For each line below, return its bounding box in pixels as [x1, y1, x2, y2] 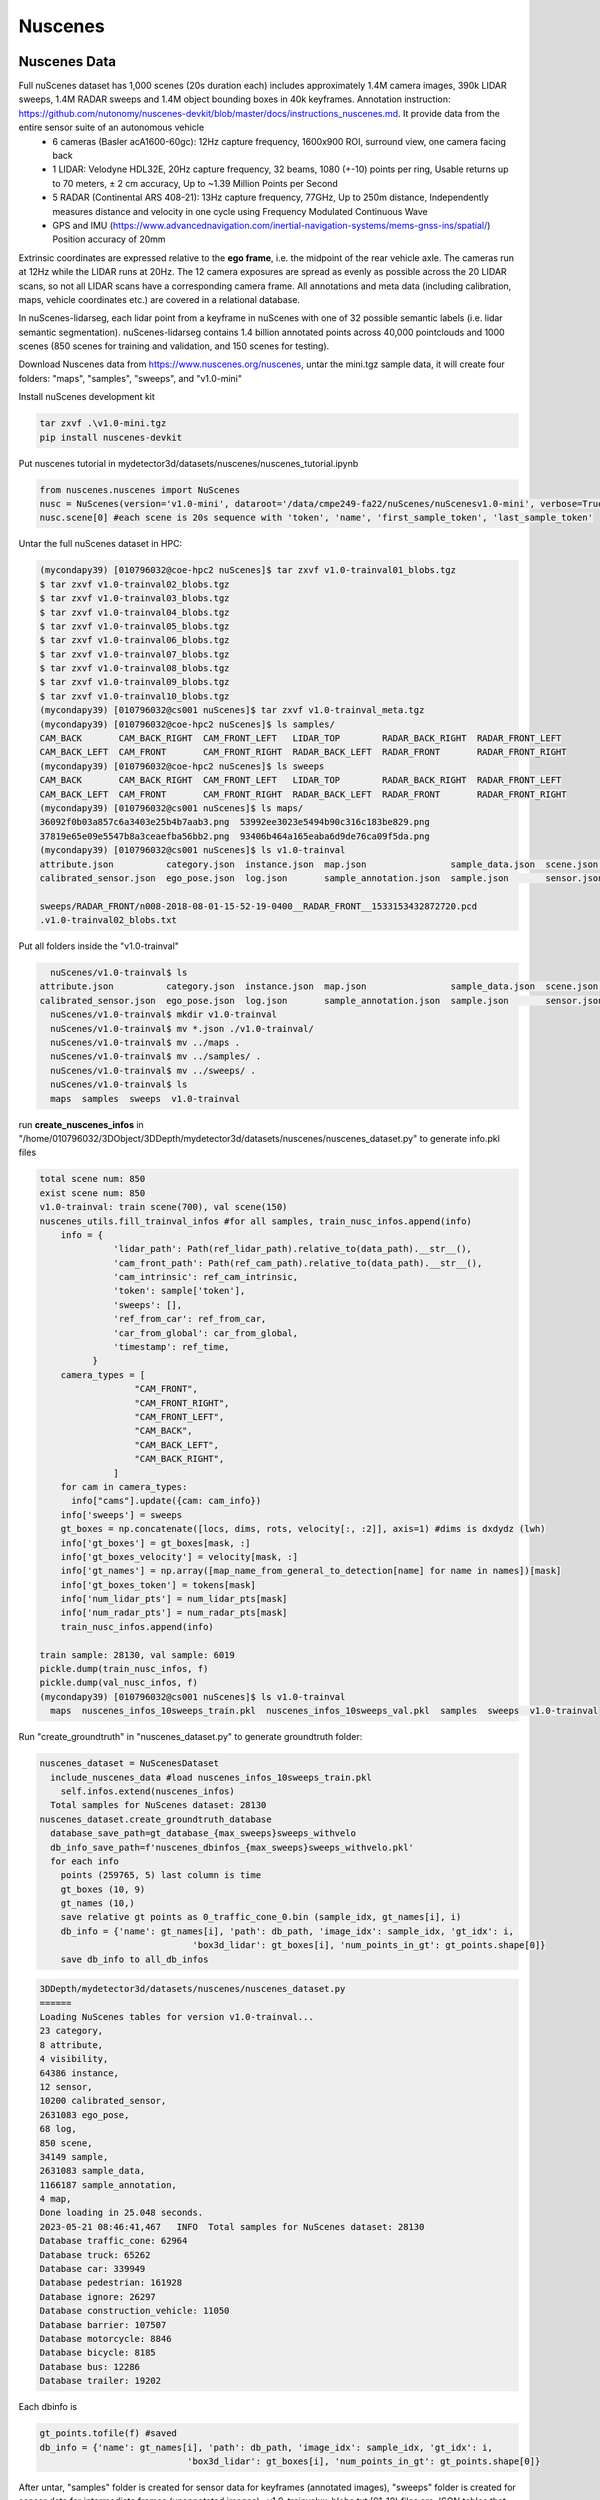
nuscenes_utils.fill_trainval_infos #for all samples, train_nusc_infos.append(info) [39, 1215, 472, 1227]
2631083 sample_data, [39, 2165, 146, 2177]
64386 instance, [39, 2067, 120, 2079]
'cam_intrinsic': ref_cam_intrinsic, [113, 1271, 299, 1283]
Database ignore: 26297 [39, 2291, 157, 2302]
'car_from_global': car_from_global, [113, 1327, 299, 1339]
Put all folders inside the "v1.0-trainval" [18, 940, 180, 952]
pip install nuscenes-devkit [39, 431, 183, 443]
